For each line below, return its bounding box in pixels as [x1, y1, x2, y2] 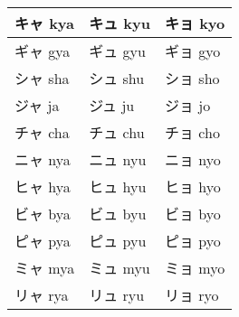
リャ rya [14, 284, 69, 305]
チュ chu [89, 122, 145, 143]
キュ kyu [89, 13, 150, 33]
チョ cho [165, 122, 220, 143]
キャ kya [14, 13, 74, 33]
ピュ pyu [89, 230, 147, 251]
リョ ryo [165, 284, 219, 305]
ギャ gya [14, 41, 71, 61]
